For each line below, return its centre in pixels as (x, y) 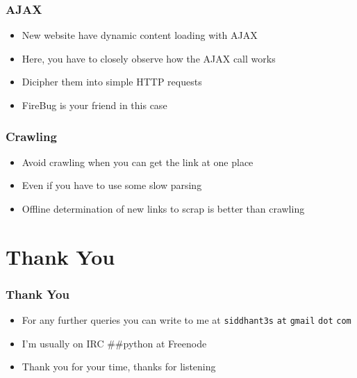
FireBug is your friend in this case (94, 105)
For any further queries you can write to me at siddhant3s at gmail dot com (186, 320)
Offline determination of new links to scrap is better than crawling (163, 208)
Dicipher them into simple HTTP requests (112, 82)
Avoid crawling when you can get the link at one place (138, 162)
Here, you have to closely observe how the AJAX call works (149, 58)
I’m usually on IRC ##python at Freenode (114, 343)
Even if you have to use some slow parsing (112, 185)
